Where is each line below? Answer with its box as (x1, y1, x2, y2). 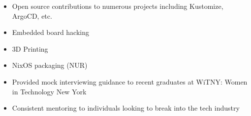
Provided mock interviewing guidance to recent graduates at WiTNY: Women (12, 76, 248, 87)
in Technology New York (12, 86, 87, 96)
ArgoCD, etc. (12, 10, 52, 21)
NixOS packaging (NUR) (12, 60, 88, 70)
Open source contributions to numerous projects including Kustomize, (12, 1, 223, 11)
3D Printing (12, 43, 48, 54)
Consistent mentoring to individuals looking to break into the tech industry (12, 103, 240, 113)
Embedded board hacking (12, 27, 90, 37)
